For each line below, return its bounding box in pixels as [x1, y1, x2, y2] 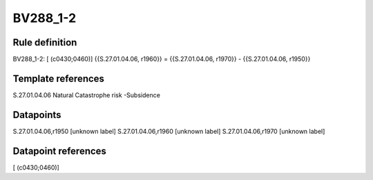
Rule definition [12, 37, 77, 48]
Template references [12, 72, 105, 84]
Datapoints [12, 109, 61, 121]
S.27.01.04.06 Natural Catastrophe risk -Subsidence [12, 90, 160, 99]
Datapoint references [12, 145, 107, 157]
